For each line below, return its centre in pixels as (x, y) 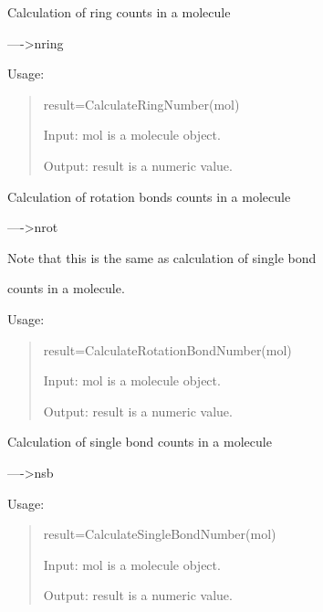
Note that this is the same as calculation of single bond (162, 257)
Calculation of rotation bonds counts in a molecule (149, 196)
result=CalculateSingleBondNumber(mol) (160, 534)
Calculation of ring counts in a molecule (119, 12)
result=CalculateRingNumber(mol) (141, 104)
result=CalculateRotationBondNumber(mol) (167, 349)
